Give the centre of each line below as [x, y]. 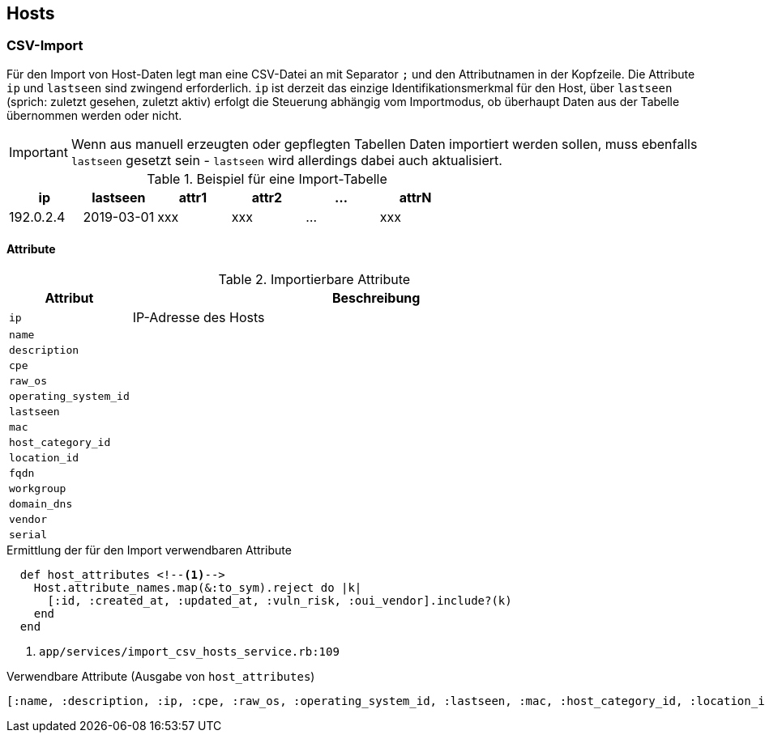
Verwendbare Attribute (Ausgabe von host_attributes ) [161, 677]
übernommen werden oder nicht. [94, 115]
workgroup [38, 489]
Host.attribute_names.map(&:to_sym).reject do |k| [198, 588]
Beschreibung [376, 298]
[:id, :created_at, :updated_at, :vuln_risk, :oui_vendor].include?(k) [280, 601]
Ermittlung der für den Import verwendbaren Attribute [149, 550]
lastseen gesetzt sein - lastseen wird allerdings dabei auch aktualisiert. [286, 160]
